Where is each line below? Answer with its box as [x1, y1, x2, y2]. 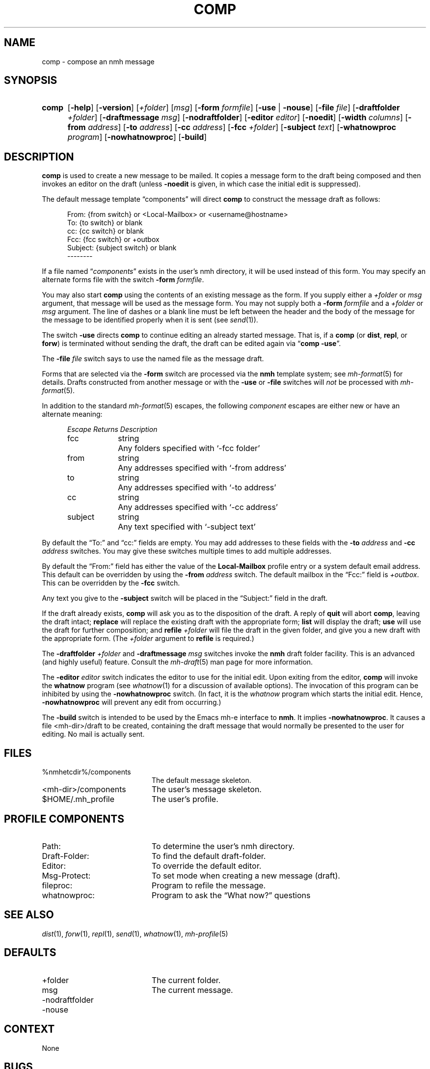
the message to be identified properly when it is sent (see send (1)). [42, 316, 258, 324]
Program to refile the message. [151, 880, 266, 890]
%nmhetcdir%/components [42, 768, 131, 776]
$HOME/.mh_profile [42, 794, 115, 804]
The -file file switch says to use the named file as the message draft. [42, 354, 264, 363]
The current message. [151, 985, 233, 995]
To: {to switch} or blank [67, 218, 143, 227]
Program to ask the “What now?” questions [151, 890, 311, 900]
